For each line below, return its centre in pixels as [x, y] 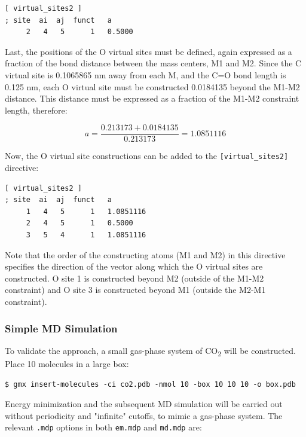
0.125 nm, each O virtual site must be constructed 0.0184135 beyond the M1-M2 [152, 86]
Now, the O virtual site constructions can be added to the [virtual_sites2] [147, 156]
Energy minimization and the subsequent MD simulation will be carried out [144, 404]
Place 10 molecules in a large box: [67, 363]
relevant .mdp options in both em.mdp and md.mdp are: [103, 427]
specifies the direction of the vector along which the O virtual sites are [134, 266]
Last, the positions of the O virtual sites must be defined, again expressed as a [149, 51]
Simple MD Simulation [61, 328]
